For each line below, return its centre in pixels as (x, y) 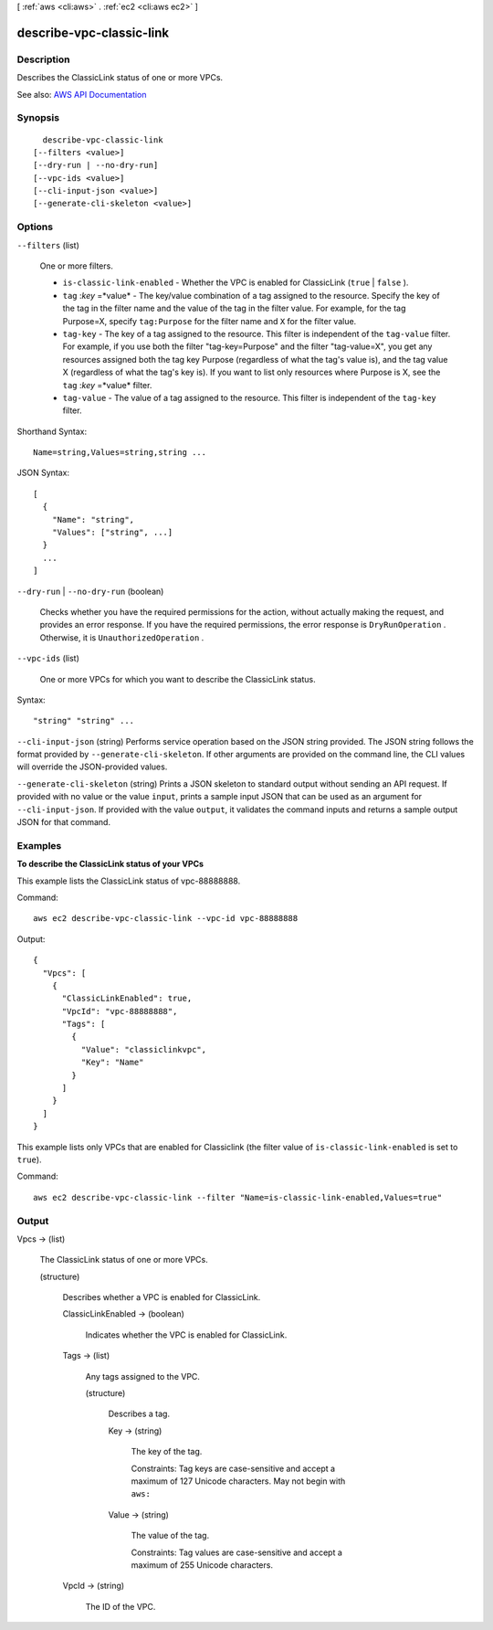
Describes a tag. (139, 1414)
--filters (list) (48, 245)
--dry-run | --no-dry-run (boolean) (90, 591)
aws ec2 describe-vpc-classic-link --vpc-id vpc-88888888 (166, 919)
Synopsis (38, 118)
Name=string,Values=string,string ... (120, 453)
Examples (39, 845)
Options (35, 227)
